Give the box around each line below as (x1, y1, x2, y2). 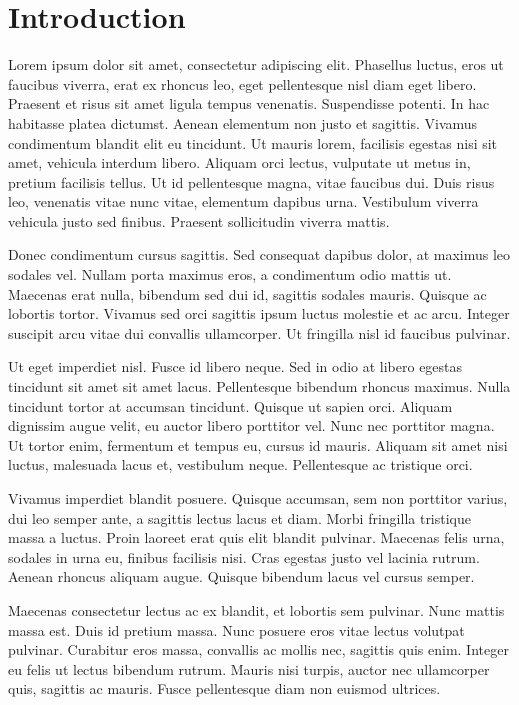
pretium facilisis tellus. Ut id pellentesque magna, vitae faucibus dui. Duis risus (8, 171, 495, 192)
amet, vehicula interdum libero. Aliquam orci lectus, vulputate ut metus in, (8, 152, 471, 173)
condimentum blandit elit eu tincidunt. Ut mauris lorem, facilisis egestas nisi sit (8, 132, 498, 153)
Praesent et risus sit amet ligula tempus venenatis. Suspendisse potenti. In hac (8, 93, 490, 114)
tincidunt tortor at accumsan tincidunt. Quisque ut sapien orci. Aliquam (8, 395, 453, 416)
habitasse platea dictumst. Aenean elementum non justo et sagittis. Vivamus (8, 112, 478, 133)
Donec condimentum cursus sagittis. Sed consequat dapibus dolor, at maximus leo (8, 244, 511, 265)
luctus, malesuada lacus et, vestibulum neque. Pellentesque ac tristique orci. (8, 454, 473, 475)
